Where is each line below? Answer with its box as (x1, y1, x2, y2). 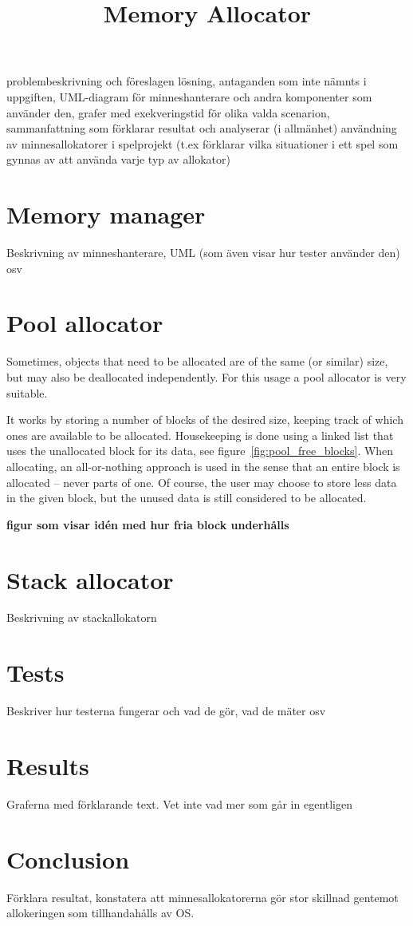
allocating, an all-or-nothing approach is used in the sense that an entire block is (6, 457, 400, 474)
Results (6, 749, 89, 782)
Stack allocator (6, 563, 174, 596)
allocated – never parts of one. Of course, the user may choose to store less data (6, 473, 397, 490)
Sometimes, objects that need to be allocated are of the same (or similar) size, (6, 353, 388, 370)
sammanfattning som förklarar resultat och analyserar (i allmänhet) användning (6, 120, 397, 137)
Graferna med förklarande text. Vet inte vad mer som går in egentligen (6, 795, 353, 812)
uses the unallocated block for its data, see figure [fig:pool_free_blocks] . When (6, 442, 394, 459)
